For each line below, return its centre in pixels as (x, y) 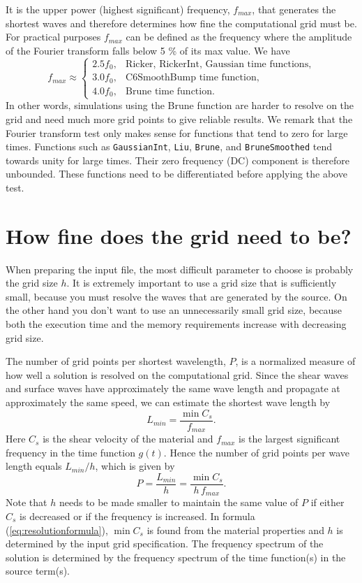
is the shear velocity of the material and (128, 439)
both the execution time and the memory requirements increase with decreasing (176, 324)
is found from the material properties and (235, 530)
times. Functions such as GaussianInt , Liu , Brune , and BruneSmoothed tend (169, 146)
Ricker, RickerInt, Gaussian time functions (217, 64)
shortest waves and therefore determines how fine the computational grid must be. (181, 23)
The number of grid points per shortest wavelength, (116, 361)
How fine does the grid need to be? (179, 235)
